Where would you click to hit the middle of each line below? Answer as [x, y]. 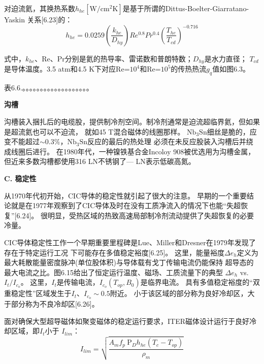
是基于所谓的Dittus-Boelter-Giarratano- [186, 8]
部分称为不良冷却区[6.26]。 [55, 304]
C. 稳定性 [20, 178]
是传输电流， [78, 282]
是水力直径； [226, 58]
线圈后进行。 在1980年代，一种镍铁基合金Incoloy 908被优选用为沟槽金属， [133, 151]
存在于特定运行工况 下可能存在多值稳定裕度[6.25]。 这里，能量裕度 [114, 252]
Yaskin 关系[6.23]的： [38, 19]
